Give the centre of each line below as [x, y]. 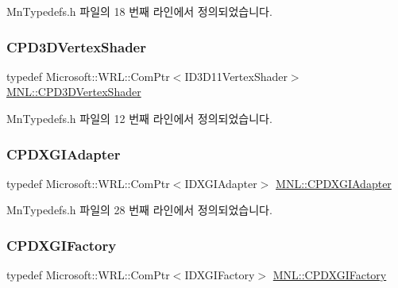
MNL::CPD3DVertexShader [74, 92]
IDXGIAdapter [221, 183]
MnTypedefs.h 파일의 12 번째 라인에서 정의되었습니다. [139, 118]
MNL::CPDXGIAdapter [334, 183]
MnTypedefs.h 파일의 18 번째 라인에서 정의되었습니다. [139, 11]
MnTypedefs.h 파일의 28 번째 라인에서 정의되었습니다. [139, 210]
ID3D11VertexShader [236, 76]
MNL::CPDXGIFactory [330, 275]
